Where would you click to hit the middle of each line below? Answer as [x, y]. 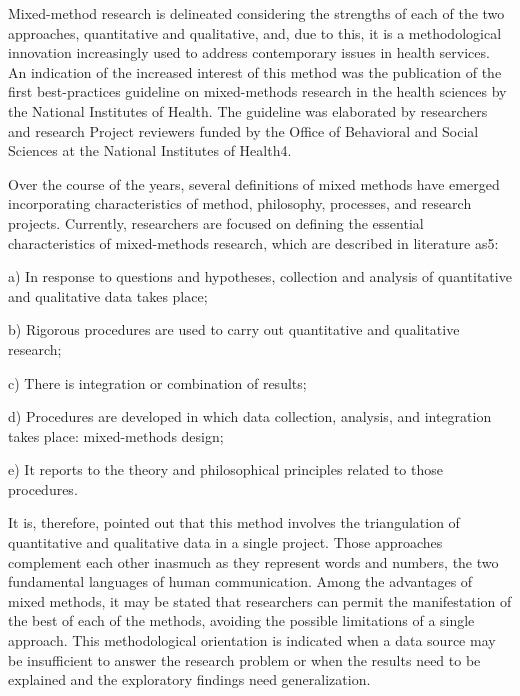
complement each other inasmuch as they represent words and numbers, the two [253, 561]
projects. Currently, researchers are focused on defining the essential [216, 222]
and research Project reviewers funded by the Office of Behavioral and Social [243, 130]
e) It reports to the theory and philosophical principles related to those [225, 469]
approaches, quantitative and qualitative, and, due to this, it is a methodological [255, 32]
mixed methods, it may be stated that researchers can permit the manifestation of [260, 600]
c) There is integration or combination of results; [157, 382]
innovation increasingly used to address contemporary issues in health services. [249, 52]
